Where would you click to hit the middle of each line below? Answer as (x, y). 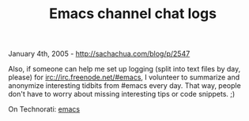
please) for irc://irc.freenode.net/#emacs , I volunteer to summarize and (124, 77)
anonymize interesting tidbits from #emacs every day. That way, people (124, 86)
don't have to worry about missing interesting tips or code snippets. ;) (122, 94)
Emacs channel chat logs (133, 14)
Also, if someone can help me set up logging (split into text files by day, (124, 69)
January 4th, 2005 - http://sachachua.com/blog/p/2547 (99, 54)
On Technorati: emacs (44, 109)
